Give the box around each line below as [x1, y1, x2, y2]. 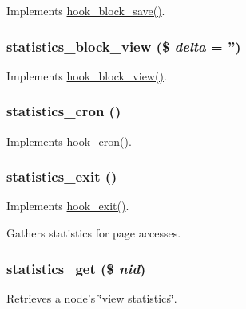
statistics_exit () [6, 166, 117, 186]
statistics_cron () [6, 101, 121, 121]
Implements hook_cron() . [6, 132, 132, 149]
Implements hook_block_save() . [6, 2, 165, 18]
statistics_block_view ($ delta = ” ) [6, 36, 241, 56]
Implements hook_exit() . [6, 198, 129, 214]
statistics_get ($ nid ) [6, 258, 146, 278]
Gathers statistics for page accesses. [6, 225, 181, 241]
